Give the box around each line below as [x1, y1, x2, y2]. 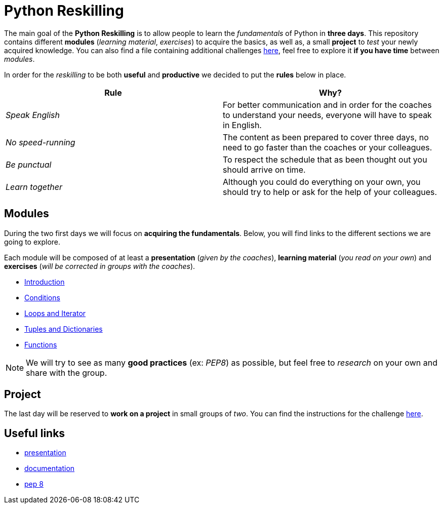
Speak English [6, 109, 60, 120]
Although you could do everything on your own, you [223, 176, 421, 187]
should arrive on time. [223, 164, 306, 175]
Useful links [4, 426, 65, 440]
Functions [24, 340, 57, 349]
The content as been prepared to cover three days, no [223, 132, 429, 142]
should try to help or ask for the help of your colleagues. [223, 186, 437, 197]
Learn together [6, 181, 62, 192]
